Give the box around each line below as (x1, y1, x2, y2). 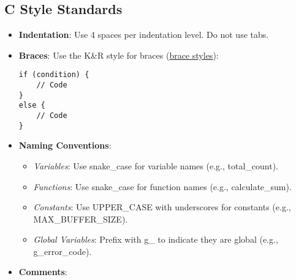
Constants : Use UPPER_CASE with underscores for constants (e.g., (33, 201, 291, 213)
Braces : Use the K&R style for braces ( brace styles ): (18, 48, 219, 61)
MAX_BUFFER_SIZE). (33, 212, 128, 225)
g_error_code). (33, 245, 92, 257)
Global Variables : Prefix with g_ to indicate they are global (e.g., (33, 233, 278, 246)
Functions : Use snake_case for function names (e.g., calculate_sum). (33, 180, 292, 193)
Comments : (18, 265, 67, 278)
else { (18, 101, 45, 110)
